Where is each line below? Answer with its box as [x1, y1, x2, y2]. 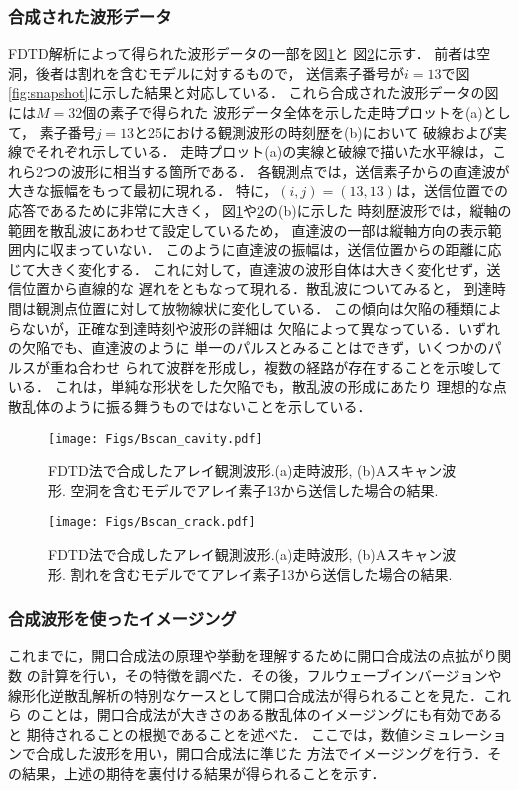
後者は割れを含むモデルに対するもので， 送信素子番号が [35, 62, 405, 83]
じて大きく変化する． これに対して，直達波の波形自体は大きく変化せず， [8, 258, 487, 279]
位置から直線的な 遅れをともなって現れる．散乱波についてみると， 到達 [21, 278, 492, 299]
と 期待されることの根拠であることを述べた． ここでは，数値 [8, 723, 410, 744]
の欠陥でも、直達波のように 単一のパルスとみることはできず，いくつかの [8, 337, 488, 358]
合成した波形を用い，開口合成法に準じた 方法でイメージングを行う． [35, 743, 488, 764]
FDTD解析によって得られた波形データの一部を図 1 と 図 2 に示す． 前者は [8, 43, 477, 64]
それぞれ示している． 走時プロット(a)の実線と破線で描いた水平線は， [35, 141, 493, 162]
